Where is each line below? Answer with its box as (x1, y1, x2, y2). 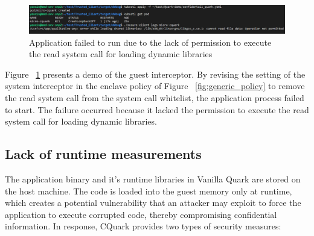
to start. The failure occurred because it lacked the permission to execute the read (5, 103, 309, 116)
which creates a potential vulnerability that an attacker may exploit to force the (5, 196, 301, 209)
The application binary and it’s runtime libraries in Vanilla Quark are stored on (5, 172, 301, 185)
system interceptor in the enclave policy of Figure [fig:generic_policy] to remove (5, 79, 305, 92)
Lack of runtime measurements (5, 144, 202, 163)
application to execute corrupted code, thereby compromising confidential (5, 208, 277, 220)
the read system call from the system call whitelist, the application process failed (5, 92, 304, 104)
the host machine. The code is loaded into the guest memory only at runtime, (5, 184, 292, 197)
